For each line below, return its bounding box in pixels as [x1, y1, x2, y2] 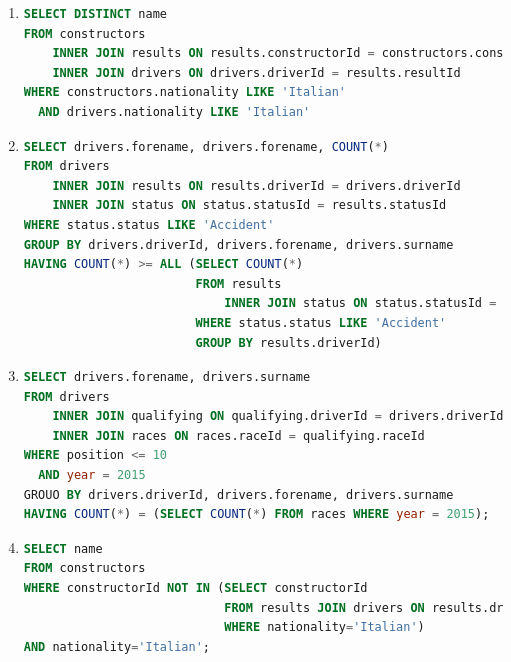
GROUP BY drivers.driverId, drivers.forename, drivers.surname [23, 237, 454, 252]
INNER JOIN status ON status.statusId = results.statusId [52, 198, 447, 213]
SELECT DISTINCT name [23, 7, 167, 21]
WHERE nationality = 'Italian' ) [224, 620, 425, 635]
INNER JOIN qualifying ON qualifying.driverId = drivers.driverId [52, 409, 504, 424]
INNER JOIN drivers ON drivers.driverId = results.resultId [52, 65, 461, 80]
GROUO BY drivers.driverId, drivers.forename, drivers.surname [23, 487, 454, 502]
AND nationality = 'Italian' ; [23, 639, 210, 654]
